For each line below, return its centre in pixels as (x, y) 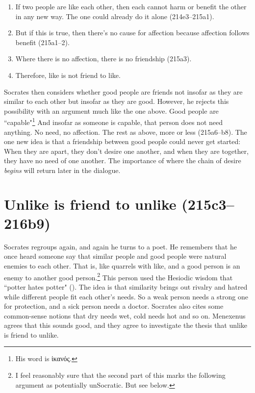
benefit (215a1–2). (42, 42)
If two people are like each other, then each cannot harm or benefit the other (131, 6)
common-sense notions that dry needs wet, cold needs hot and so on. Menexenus (125, 315)
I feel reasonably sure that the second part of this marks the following (120, 375)
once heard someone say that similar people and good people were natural (115, 256)
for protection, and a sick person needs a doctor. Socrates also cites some (114, 306)
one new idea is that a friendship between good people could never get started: (122, 141)
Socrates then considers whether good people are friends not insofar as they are (123, 91)
